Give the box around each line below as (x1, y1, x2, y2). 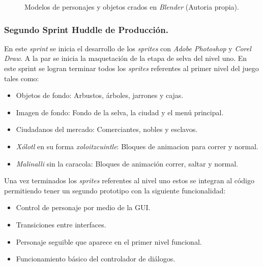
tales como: (4, 73, 39, 83)
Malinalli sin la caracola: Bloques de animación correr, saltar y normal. (16, 158, 238, 169)
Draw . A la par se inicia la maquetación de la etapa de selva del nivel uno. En (4, 53, 247, 63)
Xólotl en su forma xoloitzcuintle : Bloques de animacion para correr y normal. (16, 141, 258, 151)
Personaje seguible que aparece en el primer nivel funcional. (16, 236, 202, 247)
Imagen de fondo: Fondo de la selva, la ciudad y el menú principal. (16, 107, 224, 117)
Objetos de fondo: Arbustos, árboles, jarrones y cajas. (16, 90, 184, 101)
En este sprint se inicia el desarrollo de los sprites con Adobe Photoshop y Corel (4, 43, 251, 53)
